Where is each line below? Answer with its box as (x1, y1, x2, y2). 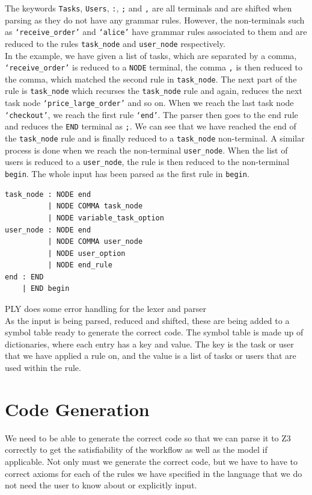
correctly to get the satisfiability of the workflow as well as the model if (5, 443, 268, 456)
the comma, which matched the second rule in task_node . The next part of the (5, 72, 297, 85)
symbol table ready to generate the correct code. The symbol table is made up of (5, 326, 304, 338)
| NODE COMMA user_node (47, 237, 143, 246)
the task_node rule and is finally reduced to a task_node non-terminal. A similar (5, 132, 305, 145)
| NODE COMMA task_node (47, 202, 143, 211)
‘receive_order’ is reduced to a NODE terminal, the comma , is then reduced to (5, 61, 302, 73)
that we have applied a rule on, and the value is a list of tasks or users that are (5, 349, 296, 362)
